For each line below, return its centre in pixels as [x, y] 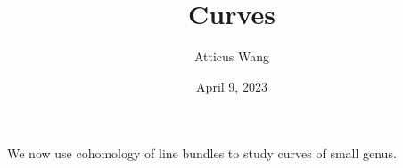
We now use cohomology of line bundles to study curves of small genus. [202, 153]
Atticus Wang [232, 56]
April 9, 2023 [232, 86]
